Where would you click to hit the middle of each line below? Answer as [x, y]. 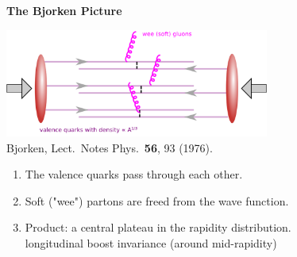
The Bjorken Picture [64, 10]
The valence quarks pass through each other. [134, 174]
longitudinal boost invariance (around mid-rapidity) [151, 242]
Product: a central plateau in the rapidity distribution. [158, 227]
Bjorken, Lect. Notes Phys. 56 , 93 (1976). [110, 147]
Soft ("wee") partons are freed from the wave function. [157, 200]
